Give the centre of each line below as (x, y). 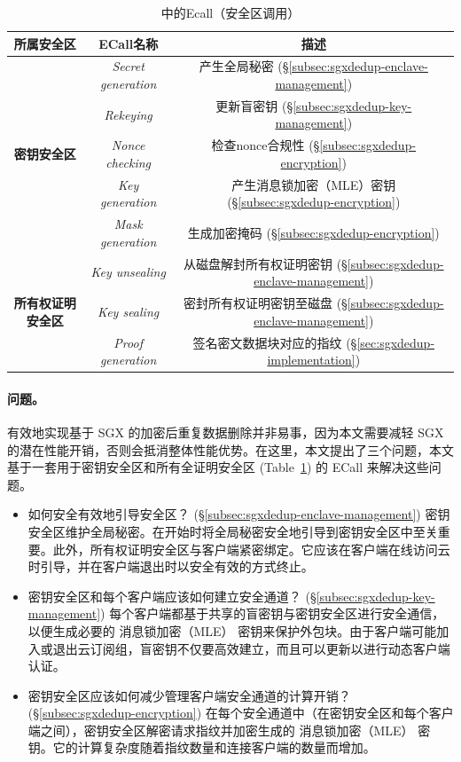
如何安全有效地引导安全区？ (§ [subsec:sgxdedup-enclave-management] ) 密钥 (239, 514)
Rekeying (128, 114)
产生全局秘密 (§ (244, 66)
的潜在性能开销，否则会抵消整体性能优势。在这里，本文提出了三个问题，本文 (230, 449)
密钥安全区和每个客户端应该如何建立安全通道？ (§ (172, 596)
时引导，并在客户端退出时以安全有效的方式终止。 (171, 566)
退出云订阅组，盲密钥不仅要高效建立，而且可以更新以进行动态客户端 (251, 648)
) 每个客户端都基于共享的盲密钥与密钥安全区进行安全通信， (273, 613)
